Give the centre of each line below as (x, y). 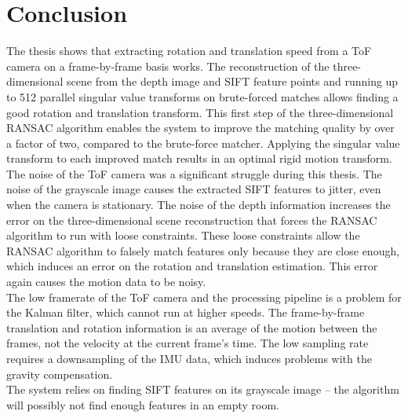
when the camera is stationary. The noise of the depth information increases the (199, 205)
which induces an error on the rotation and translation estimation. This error (192, 266)
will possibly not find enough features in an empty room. (143, 404)
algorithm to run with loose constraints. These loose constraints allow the (183, 235)
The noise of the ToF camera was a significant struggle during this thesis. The (194, 173)
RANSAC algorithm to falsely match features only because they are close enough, (203, 250)
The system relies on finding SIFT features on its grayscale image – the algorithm (203, 389)
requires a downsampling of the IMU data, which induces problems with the (189, 358)
